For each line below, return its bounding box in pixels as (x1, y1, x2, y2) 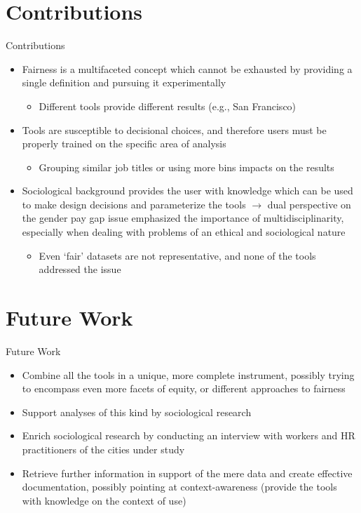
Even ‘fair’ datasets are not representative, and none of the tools (39, 248, 316, 262)
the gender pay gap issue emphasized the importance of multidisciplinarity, (22, 211, 344, 225)
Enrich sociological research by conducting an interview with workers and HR (22, 428, 355, 443)
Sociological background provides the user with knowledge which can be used (22, 183, 353, 198)
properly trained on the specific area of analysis (22, 136, 226, 151)
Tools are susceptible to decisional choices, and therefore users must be (22, 122, 327, 137)
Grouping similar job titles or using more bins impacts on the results (39, 159, 334, 174)
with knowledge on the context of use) (22, 493, 186, 507)
